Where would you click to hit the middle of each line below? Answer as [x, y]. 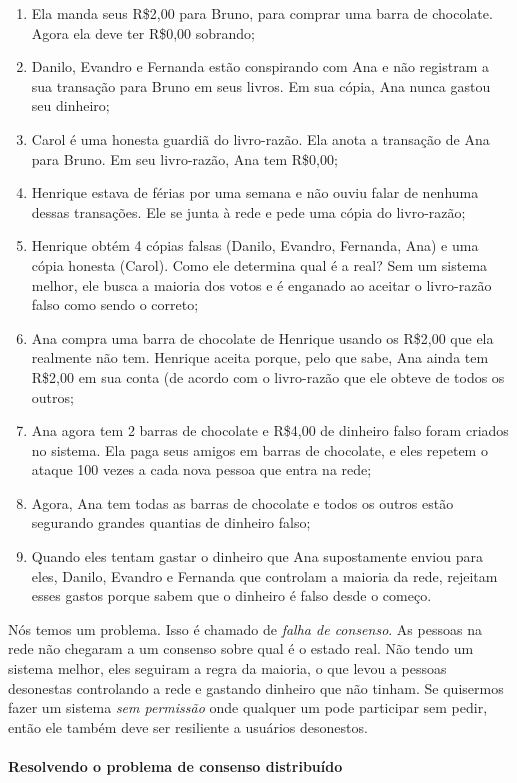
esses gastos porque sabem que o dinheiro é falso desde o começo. [231, 595]
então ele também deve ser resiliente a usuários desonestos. [188, 726]
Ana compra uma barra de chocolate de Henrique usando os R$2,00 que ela [262, 337]
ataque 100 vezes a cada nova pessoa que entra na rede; [201, 469]
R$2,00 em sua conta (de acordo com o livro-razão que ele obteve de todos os [268, 376]
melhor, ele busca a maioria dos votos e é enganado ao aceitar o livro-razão [261, 284]
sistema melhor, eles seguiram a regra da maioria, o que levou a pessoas [227, 668]
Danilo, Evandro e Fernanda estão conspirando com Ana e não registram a [260, 66]
